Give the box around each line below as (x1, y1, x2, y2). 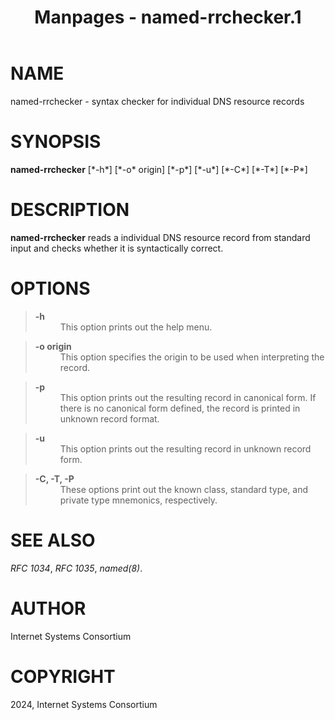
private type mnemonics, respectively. (59, 494, 218, 506)
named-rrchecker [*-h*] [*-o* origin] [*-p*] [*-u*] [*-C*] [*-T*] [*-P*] (10, 163, 308, 175)
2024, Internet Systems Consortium (10, 698, 158, 710)
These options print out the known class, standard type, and (59, 483, 309, 495)
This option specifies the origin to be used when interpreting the (59, 351, 325, 363)
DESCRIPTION (10, 199, 130, 221)
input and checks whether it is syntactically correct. (10, 242, 224, 254)
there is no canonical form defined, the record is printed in (59, 402, 301, 414)
